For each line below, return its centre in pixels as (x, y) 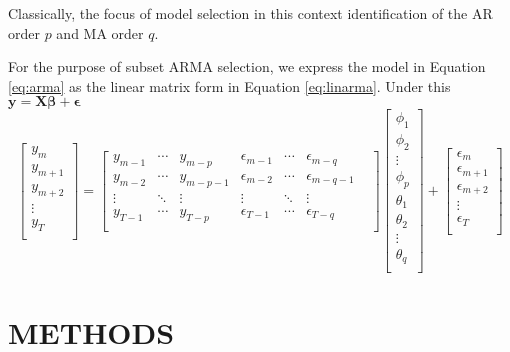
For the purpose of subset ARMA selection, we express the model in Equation (247, 66)
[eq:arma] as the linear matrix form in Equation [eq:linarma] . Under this (229, 85)
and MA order (100, 32)
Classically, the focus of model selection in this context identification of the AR (250, 13)
